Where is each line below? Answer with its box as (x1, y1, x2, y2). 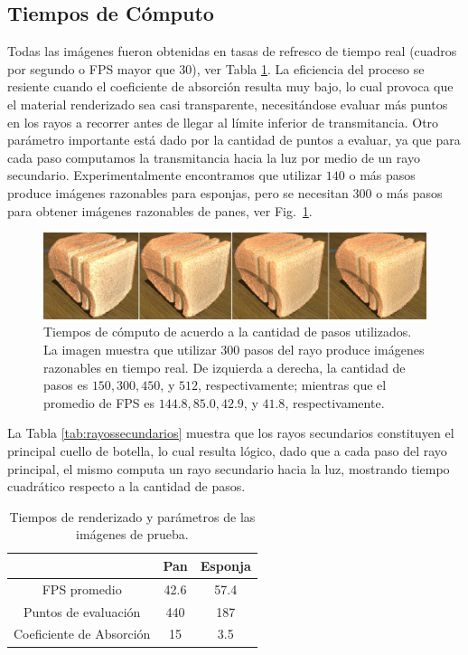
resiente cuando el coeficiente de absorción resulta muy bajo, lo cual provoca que (7, 77, 454, 96)
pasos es (43, 375, 89, 394)
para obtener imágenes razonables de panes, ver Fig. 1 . (7, 201, 313, 220)
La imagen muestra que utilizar (43, 339, 217, 358)
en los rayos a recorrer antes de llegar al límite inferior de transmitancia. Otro (7, 112, 439, 131)
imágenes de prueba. (76, 525, 189, 544)
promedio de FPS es (43, 393, 155, 412)
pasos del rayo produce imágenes (244, 339, 425, 358)
